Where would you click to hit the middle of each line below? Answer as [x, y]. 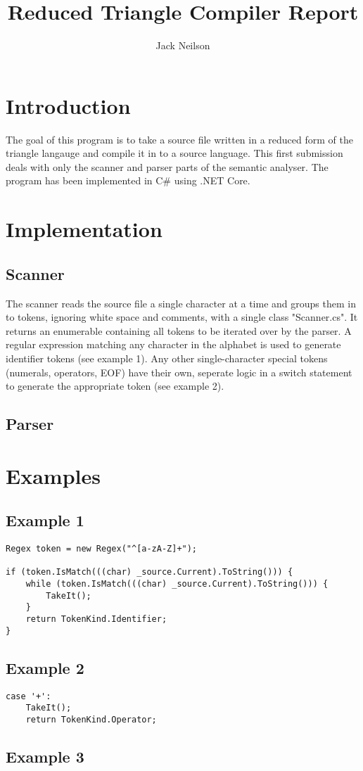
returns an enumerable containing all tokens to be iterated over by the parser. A [179, 330]
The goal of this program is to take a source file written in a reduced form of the [179, 139]
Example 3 [45, 756]
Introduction [68, 105]
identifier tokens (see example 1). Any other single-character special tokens [167, 358]
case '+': [28, 696]
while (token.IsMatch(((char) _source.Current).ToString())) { [177, 584]
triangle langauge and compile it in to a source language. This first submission [174, 153]
